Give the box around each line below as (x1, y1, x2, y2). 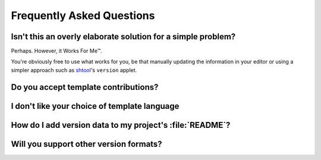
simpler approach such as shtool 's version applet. (11, 66, 137, 74)
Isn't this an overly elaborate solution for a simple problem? (11, 32, 236, 42)
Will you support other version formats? (11, 139, 163, 149)
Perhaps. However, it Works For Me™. (11, 48, 102, 55)
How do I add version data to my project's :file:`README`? (11, 120, 231, 130)
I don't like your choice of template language (11, 101, 180, 111)
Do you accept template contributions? (11, 82, 159, 92)
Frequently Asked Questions (11, 9, 155, 22)
